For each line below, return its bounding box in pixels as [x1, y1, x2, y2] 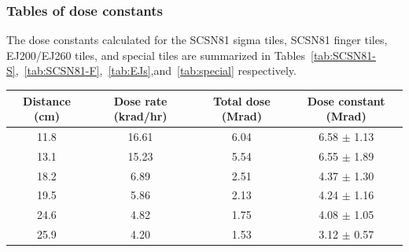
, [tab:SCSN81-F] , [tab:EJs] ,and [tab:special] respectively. [15, 62, 297, 79]
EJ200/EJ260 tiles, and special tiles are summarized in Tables [6, 46, 306, 63]
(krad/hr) [113, 108, 168, 124]
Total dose [213, 92, 271, 109]
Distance [23, 92, 71, 109]
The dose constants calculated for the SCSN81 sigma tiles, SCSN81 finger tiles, [6, 31, 388, 48]
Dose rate [113, 92, 168, 109]
